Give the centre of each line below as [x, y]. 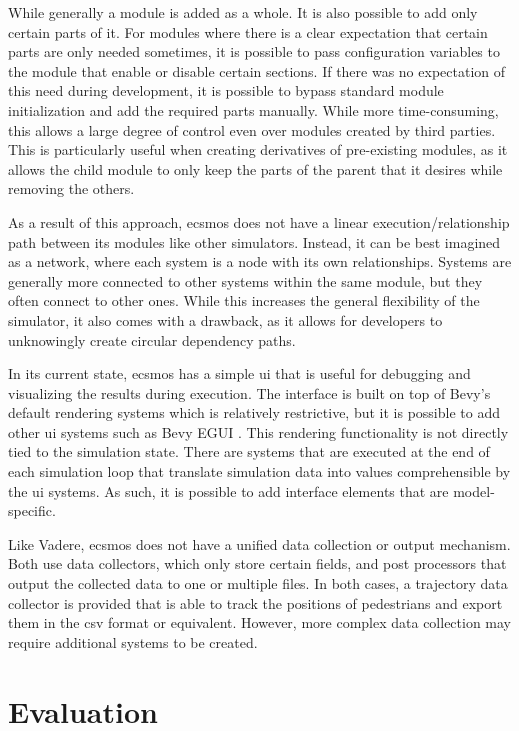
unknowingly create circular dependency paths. [152, 339]
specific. [32, 510]
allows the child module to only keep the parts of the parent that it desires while [255, 168]
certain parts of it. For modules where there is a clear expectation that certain [248, 31]
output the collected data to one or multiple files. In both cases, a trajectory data [258, 583]
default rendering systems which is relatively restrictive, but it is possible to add [254, 412]
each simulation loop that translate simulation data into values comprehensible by [259, 471]
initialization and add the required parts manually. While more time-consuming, [253, 109]
